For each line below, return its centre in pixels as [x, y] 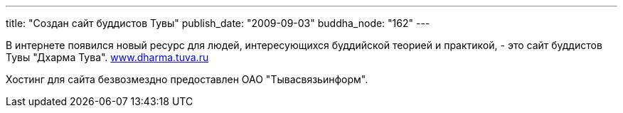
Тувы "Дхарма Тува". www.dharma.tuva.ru [107, 57]
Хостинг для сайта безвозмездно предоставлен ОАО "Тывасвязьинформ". [187, 79]
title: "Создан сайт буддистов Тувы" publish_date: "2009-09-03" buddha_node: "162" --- [218, 23]
